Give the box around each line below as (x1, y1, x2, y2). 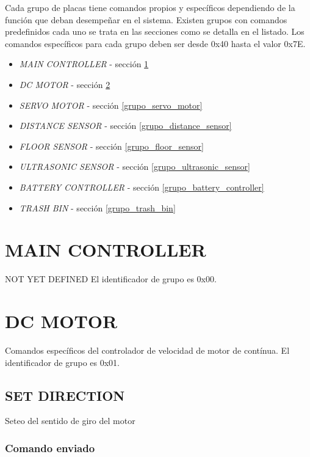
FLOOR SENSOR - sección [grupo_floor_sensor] (19, 139, 204, 152)
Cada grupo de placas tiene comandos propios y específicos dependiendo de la (5, 1, 295, 13)
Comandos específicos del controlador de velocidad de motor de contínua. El (5, 343, 290, 356)
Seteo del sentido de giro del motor (5, 414, 135, 427)
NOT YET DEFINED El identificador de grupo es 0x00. (5, 272, 217, 285)
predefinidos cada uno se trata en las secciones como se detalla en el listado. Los (5, 25, 305, 38)
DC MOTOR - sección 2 (19, 78, 110, 90)
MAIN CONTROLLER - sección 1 (19, 57, 149, 70)
